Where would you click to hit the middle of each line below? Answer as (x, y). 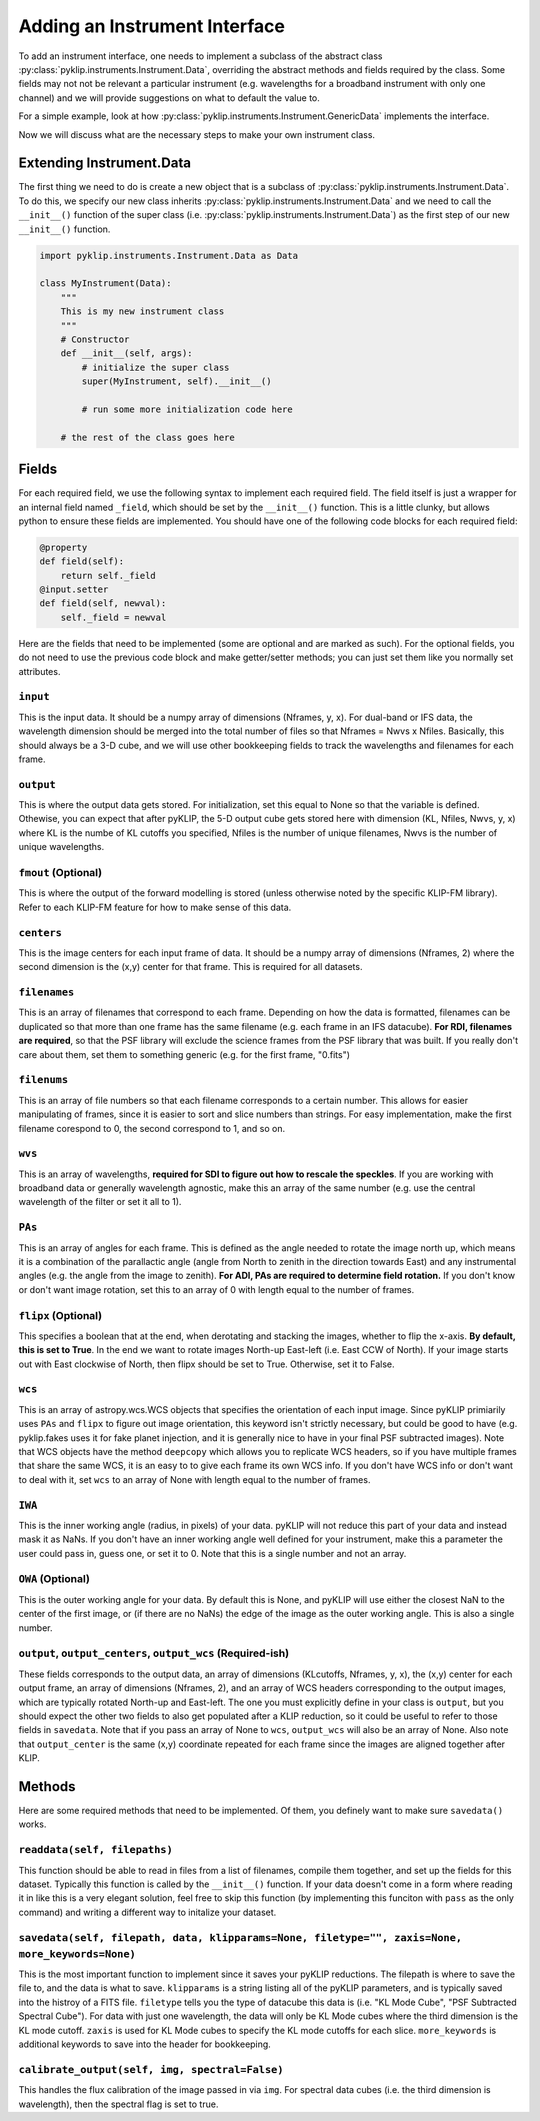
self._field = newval (113, 617)
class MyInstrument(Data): (105, 283)
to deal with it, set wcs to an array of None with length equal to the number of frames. (194, 1479)
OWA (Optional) (54, 1579)
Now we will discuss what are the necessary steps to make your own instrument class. (196, 134)
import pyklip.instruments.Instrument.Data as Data (169, 255)
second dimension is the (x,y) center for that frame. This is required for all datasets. (190, 967)
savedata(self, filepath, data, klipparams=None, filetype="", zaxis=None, (240, 1937)
